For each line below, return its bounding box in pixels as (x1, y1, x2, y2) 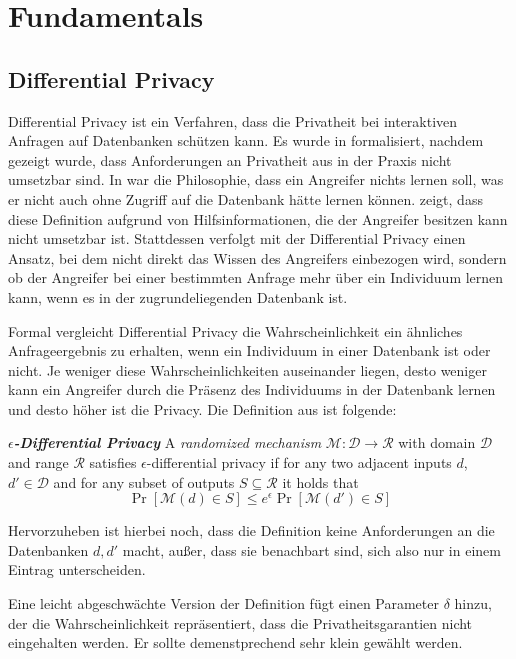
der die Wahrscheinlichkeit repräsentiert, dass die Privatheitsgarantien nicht (8, 612, 473, 633)
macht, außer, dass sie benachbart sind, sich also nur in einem (122, 539, 501, 560)
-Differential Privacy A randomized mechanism (13, 432, 322, 453)
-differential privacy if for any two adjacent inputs (146, 452, 452, 473)
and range (8, 452, 69, 473)
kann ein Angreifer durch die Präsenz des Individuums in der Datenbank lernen (8, 379, 496, 400)
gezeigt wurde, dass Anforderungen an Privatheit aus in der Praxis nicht (8, 149, 452, 170)
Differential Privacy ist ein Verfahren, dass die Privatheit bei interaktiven (8, 110, 458, 131)
